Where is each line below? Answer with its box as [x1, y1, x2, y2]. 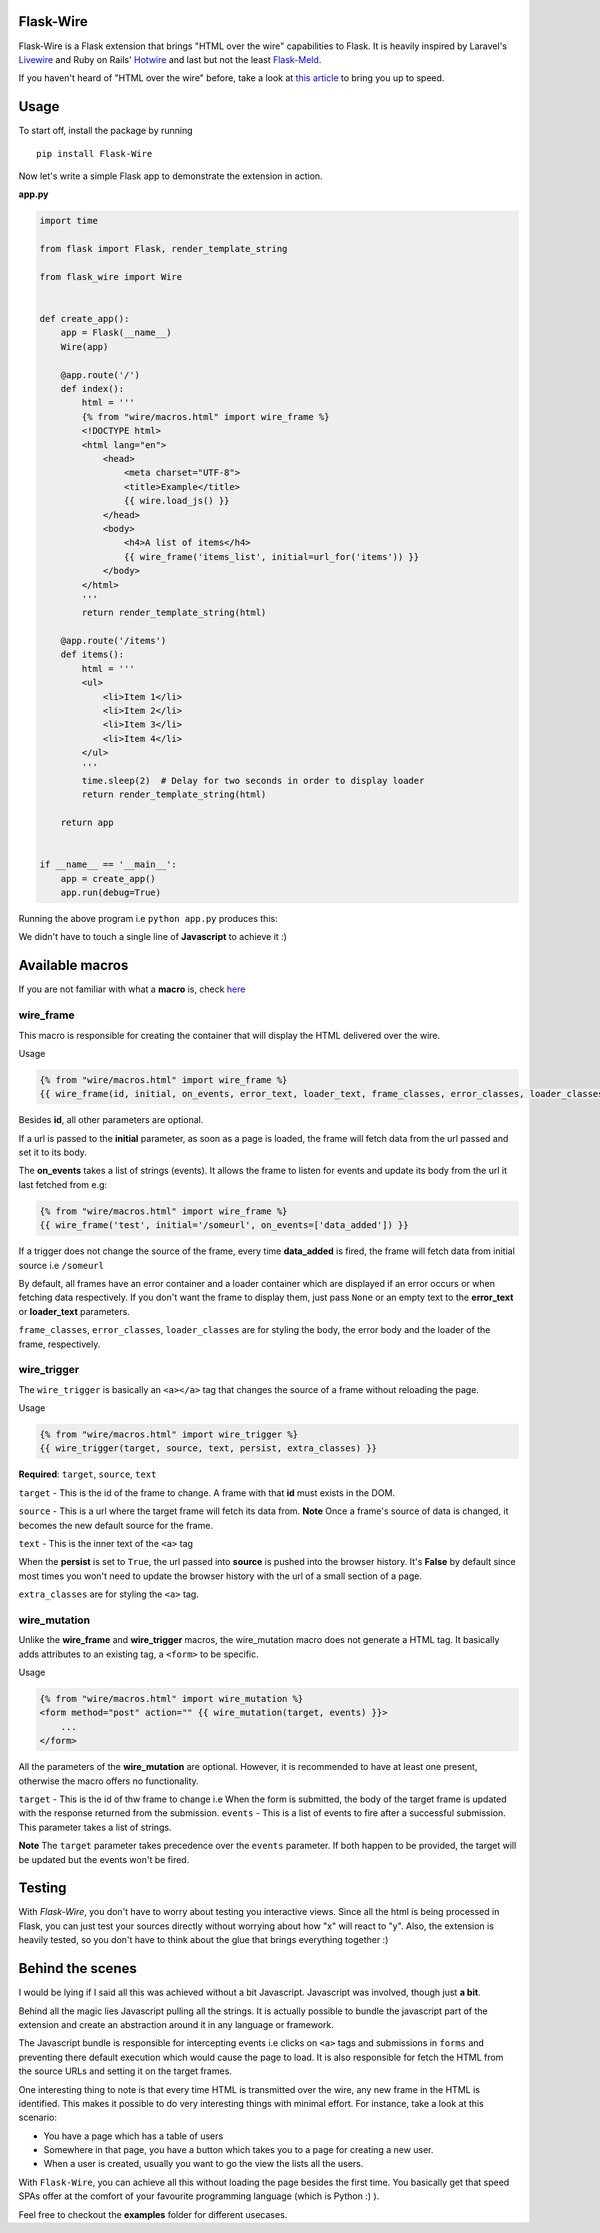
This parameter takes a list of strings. [18, 1821, 172, 1833]
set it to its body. [18, 1146, 87, 1159]
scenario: [18, 2111, 57, 2124]
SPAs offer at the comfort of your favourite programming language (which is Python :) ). [18, 2190, 380, 2202]
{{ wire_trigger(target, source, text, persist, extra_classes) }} [39, 1443, 378, 1454]
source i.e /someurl [18, 1259, 105, 1271]
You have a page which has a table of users [43, 2130, 224, 2142]
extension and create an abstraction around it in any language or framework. [18, 2018, 335, 2030]
